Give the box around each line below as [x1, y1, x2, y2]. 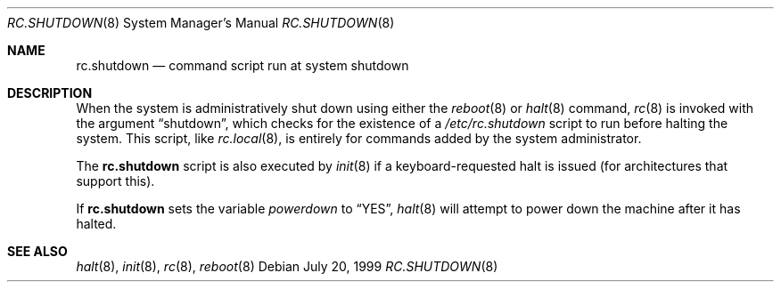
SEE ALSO [7, 244, 68, 259]
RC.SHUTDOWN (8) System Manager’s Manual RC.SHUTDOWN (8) [7, 15, 395, 30]
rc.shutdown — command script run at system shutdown [76, 58, 409, 73]
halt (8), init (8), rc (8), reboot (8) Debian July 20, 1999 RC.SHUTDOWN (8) [76, 259, 498, 274]
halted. [76, 216, 117, 231]
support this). [76, 173, 155, 189]
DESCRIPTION [7, 85, 93, 100]
